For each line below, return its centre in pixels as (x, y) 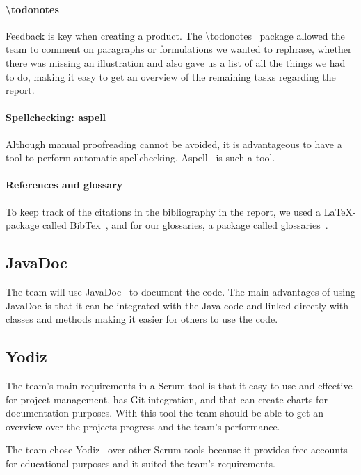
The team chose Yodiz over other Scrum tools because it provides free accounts (177, 450)
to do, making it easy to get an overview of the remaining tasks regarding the (171, 76)
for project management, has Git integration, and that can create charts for (167, 399)
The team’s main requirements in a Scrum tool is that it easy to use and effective (179, 385)
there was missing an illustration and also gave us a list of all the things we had (176, 62)
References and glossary (64, 185)
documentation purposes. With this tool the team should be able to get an (165, 413)
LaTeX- (340, 211)
